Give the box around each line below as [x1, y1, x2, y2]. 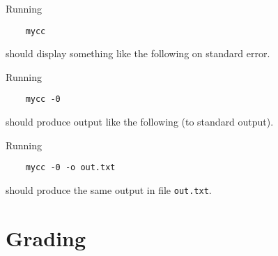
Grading [6, 223, 86, 252]
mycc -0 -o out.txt [25, 163, 116, 173]
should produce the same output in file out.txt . [6, 182, 212, 197]
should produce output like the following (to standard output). [6, 114, 274, 129]
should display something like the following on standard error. [6, 46, 270, 61]
